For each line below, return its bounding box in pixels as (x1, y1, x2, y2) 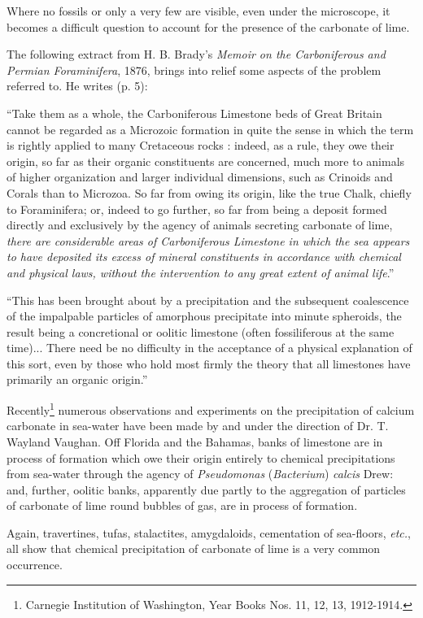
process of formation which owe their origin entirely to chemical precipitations (7, 449, 395, 466)
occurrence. (7, 556, 63, 573)
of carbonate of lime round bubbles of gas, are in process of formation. (7, 497, 358, 514)
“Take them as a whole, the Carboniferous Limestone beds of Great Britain (7, 104, 382, 121)
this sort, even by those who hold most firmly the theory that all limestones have (7, 355, 411, 372)
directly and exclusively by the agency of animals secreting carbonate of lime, (7, 216, 393, 233)
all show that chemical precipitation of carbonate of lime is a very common (7, 540, 381, 557)
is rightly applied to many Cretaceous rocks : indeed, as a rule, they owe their (7, 137, 395, 154)
